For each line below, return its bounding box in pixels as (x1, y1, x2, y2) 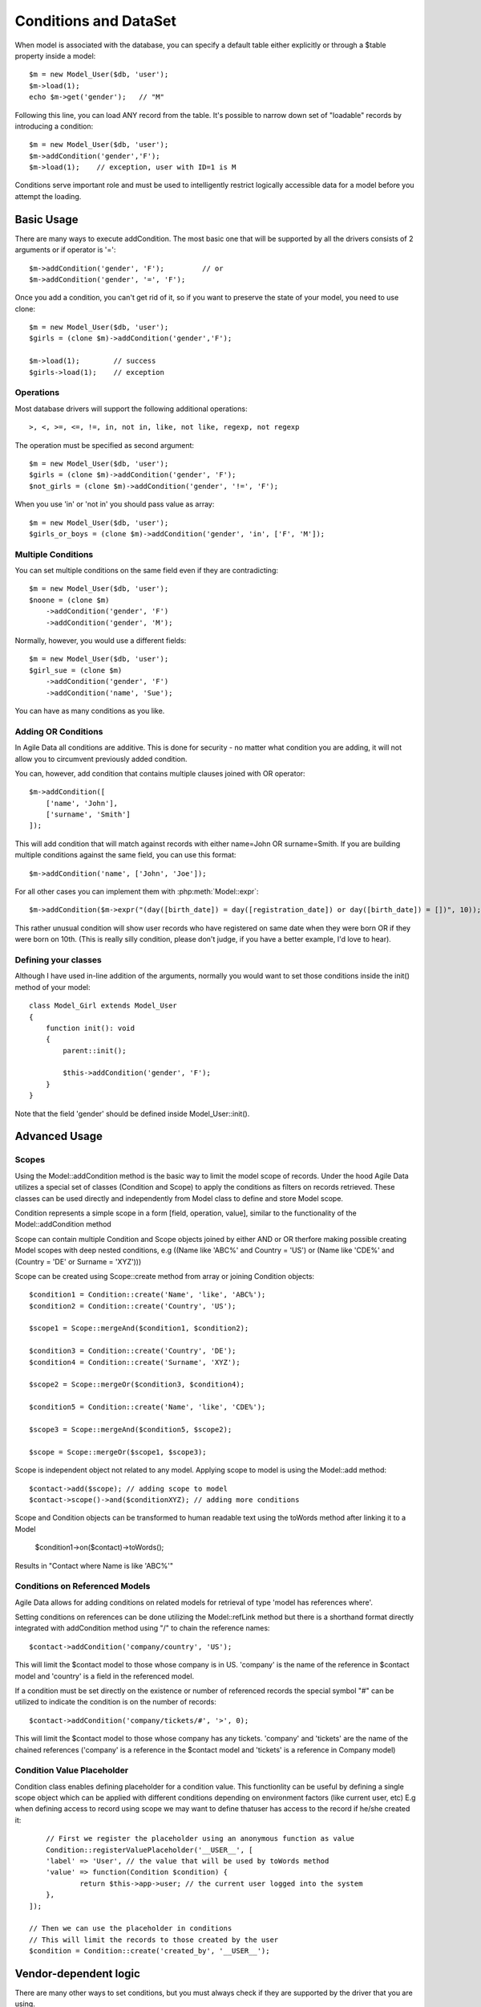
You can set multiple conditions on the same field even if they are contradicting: (14, 566, 278, 576)
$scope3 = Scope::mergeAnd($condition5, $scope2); (29, 1425, 232, 1434)
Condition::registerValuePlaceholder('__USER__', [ (45, 1845, 253, 1854)
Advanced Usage (14, 1130, 103, 1143)
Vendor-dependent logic (14, 1967, 140, 1981)
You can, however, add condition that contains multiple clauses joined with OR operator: (14, 768, 305, 778)
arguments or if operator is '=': (14, 245, 116, 254)
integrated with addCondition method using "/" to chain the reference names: (14, 1623, 270, 1633)
